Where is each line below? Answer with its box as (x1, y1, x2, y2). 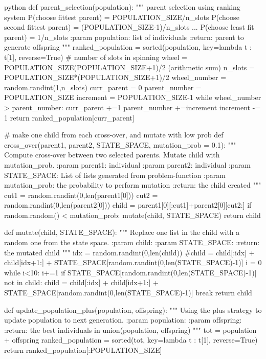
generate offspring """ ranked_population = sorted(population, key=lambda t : (4, 42, 252, 52)
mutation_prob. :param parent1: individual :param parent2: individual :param (4, 159, 251, 170)
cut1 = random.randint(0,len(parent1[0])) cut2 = (4, 189, 158, 200)
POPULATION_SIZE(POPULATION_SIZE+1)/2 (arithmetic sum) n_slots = (4, 62, 255, 72)
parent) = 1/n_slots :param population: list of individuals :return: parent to (4, 31, 244, 42)
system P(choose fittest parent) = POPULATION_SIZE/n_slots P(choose (4, 11, 239, 22)
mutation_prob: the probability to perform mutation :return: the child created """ (4, 180, 261, 190)
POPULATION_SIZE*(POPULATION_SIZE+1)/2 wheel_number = (4, 72, 227, 83)
